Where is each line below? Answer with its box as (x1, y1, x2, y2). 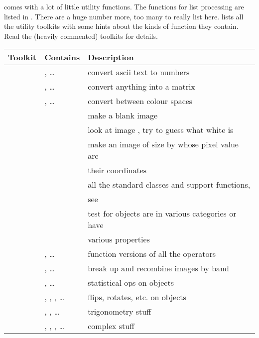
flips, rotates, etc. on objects (88, 291, 186, 303)
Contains (44, 51, 80, 63)
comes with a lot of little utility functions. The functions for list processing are (4, 1, 244, 11)
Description (88, 51, 134, 63)
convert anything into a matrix (88, 81, 195, 93)
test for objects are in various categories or (88, 208, 237, 220)
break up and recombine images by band (88, 262, 229, 274)
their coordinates (88, 164, 147, 176)
